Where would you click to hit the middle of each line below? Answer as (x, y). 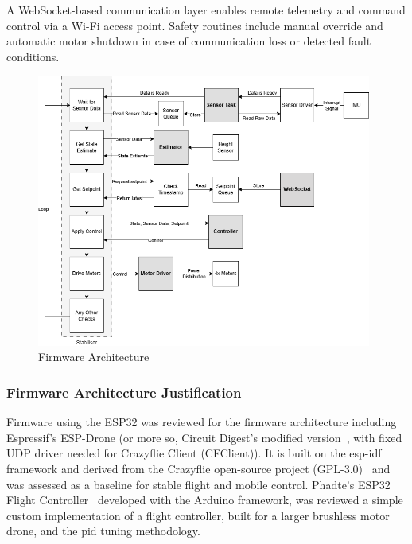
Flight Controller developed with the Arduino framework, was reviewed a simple (205, 500)
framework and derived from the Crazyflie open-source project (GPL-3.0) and (198, 468)
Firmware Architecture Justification (124, 392)
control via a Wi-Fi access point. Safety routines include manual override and (195, 25)
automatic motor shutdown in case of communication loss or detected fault (189, 41)
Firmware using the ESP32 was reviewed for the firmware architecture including (202, 422)
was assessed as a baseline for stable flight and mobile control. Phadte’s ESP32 (198, 484)
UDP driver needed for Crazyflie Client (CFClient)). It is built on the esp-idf (194, 453)
